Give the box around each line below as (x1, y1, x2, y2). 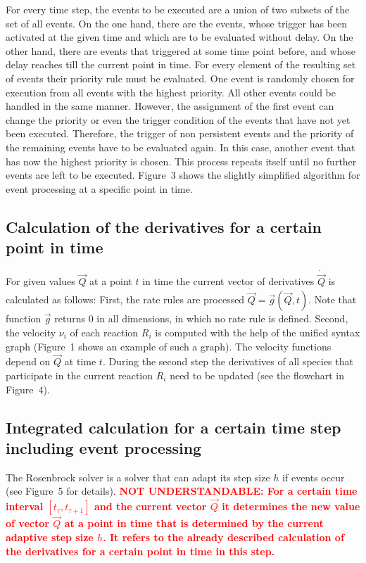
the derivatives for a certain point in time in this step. (6, 543, 275, 558)
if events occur (282, 469, 345, 484)
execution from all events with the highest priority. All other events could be (6, 84, 336, 99)
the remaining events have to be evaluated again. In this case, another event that (6, 139, 355, 154)
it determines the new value (222, 499, 360, 514)
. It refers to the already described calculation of (103, 529, 344, 544)
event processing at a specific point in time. (6, 181, 193, 196)
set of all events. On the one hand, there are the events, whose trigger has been (6, 15, 348, 30)
